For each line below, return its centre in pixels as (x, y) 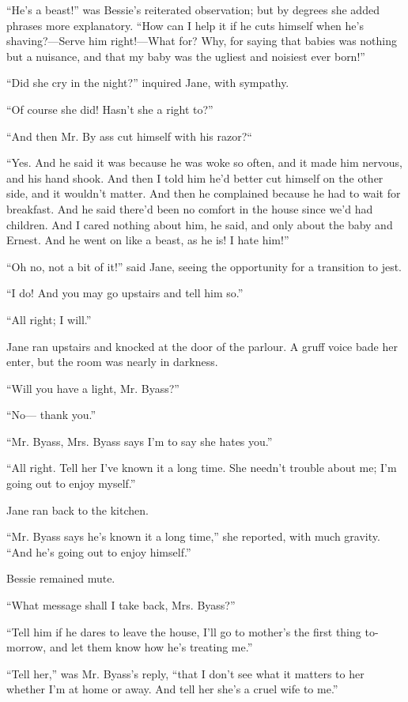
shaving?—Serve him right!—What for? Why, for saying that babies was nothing (202, 41)
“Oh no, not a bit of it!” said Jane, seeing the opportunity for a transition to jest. (204, 266)
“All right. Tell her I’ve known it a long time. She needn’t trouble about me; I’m (202, 468)
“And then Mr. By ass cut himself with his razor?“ (129, 136)
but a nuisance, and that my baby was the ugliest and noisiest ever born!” (186, 56)
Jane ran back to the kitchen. (77, 510)
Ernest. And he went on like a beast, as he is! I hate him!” (148, 240)
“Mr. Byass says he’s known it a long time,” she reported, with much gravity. (193, 536)
